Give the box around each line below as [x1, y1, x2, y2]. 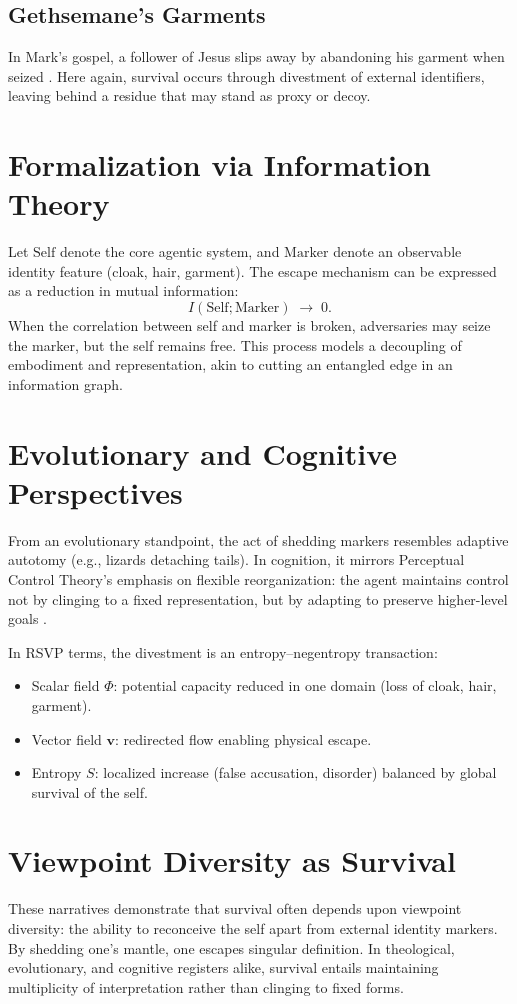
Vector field [31, 728, 102, 749]
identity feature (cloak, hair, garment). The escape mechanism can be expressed [8, 260, 497, 281]
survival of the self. [31, 781, 148, 802]
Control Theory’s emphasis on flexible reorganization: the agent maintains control [8, 568, 509, 589]
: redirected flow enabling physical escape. [115, 728, 372, 749]
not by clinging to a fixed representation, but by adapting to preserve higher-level [8, 588, 508, 609]
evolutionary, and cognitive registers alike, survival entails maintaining [8, 957, 439, 978]
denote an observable [333, 241, 462, 262]
